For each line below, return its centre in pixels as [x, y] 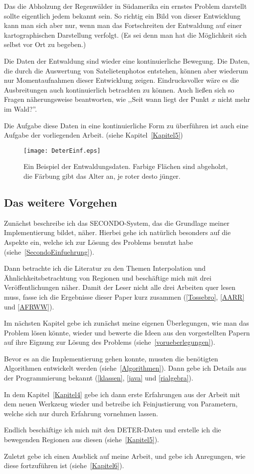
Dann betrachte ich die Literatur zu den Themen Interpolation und [105, 268]
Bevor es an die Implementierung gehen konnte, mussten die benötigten [111, 358]
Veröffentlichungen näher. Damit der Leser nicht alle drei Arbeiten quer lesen [120, 287]
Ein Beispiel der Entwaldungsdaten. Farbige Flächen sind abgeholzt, [126, 166]
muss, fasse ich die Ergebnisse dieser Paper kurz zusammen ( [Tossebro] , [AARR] [124, 296]
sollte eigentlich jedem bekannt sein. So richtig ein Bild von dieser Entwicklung [122, 15]
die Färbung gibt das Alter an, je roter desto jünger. [102, 176]
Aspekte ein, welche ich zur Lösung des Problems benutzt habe [99, 242]
